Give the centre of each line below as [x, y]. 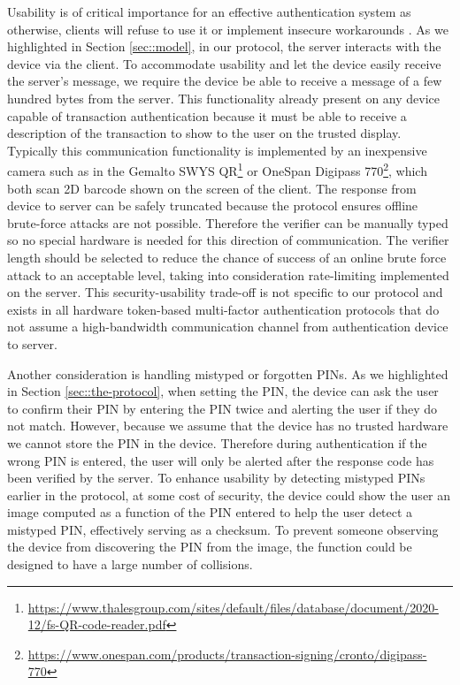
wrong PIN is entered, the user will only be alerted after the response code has [221, 460]
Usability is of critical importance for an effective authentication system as [209, 11]
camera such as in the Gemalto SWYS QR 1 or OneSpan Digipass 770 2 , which [217, 169]
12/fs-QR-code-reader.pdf [97, 624]
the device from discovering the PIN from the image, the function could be [210, 547]
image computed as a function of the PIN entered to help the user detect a [210, 512]
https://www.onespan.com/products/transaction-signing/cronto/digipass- [227, 654]
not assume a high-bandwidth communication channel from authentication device [228, 327]
